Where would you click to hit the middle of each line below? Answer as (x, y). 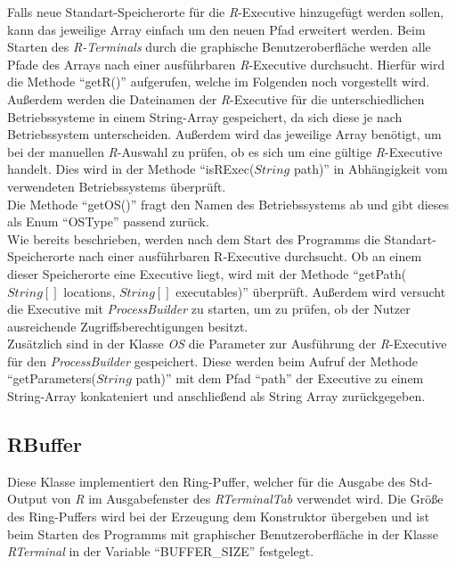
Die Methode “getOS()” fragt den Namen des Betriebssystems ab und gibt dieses (228, 204)
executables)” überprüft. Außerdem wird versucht (311, 291)
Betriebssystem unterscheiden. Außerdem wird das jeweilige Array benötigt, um (224, 134)
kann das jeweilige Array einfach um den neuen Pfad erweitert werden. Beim (216, 29)
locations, (90, 291)
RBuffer (45, 444)
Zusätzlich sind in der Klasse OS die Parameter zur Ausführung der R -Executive (227, 344)
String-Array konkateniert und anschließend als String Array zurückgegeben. (216, 396)
